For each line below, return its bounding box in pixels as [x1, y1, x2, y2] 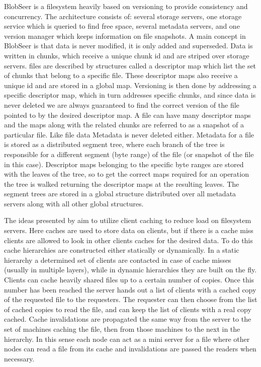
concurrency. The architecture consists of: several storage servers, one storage [4, 11, 242, 21]
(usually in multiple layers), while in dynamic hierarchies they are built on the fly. [4, 264, 257, 275]
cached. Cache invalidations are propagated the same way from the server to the [4, 314, 251, 324]
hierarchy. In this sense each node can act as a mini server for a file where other [4, 333, 250, 344]
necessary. [4, 353, 35, 363]
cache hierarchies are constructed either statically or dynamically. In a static [4, 245, 239, 255]
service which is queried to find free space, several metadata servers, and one [4, 21, 240, 31]
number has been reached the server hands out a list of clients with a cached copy [4, 284, 256, 295]
